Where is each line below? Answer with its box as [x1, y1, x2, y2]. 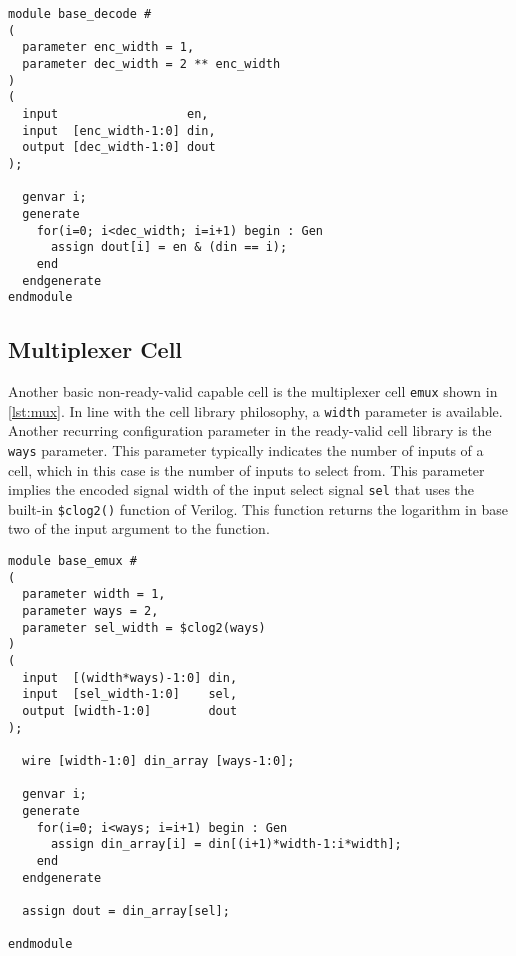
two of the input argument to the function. [8, 518, 270, 539]
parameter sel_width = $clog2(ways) [22, 620, 266, 635]
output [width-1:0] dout [22, 703, 238, 718]
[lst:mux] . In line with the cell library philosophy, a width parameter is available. [8, 400, 503, 421]
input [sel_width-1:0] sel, [22, 687, 238, 702]
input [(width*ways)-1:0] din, [22, 670, 238, 685]
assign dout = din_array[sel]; [22, 903, 230, 918]
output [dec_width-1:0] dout [22, 140, 216, 155]
